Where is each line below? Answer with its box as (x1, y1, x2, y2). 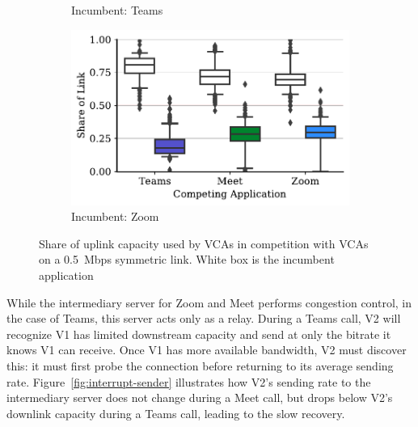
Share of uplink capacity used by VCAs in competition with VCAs (39, 235, 369, 252)
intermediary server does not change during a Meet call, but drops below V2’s (6, 389, 393, 406)
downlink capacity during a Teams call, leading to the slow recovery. (6, 404, 345, 421)
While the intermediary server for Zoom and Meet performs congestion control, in (6, 294, 412, 311)
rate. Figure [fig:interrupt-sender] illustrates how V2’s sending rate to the (6, 373, 371, 390)
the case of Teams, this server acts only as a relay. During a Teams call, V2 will (6, 310, 401, 327)
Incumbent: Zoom (71, 208, 159, 225)
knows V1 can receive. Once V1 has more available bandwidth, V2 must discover (6, 341, 407, 358)
